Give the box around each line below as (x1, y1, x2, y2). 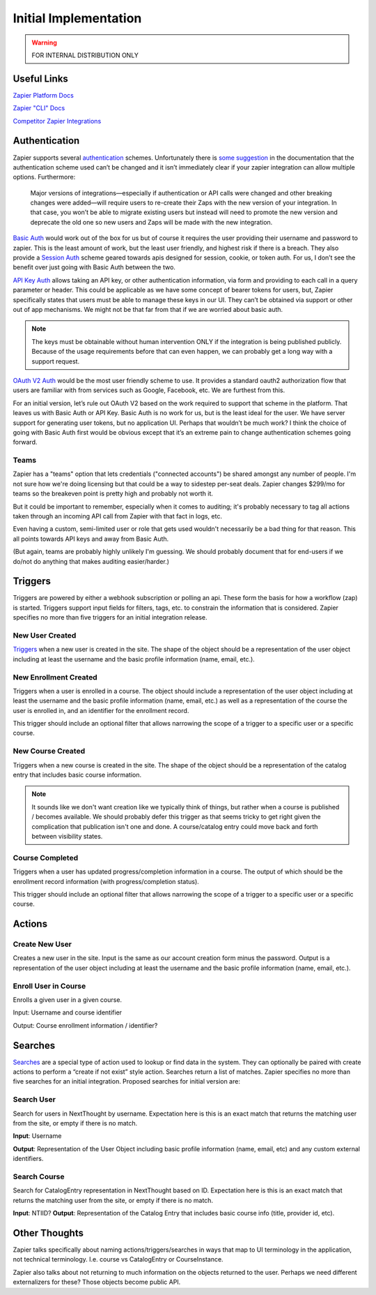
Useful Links (13, 73, 69, 84)
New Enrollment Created (13, 672, 97, 682)
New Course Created (13, 747, 86, 756)
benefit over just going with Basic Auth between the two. (13, 263, 175, 271)
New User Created (13, 631, 77, 641)
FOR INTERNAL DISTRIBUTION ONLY (31, 51, 139, 59)
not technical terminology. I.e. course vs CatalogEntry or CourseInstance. (13, 1255, 224, 1264)
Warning (31, 38, 57, 47)
